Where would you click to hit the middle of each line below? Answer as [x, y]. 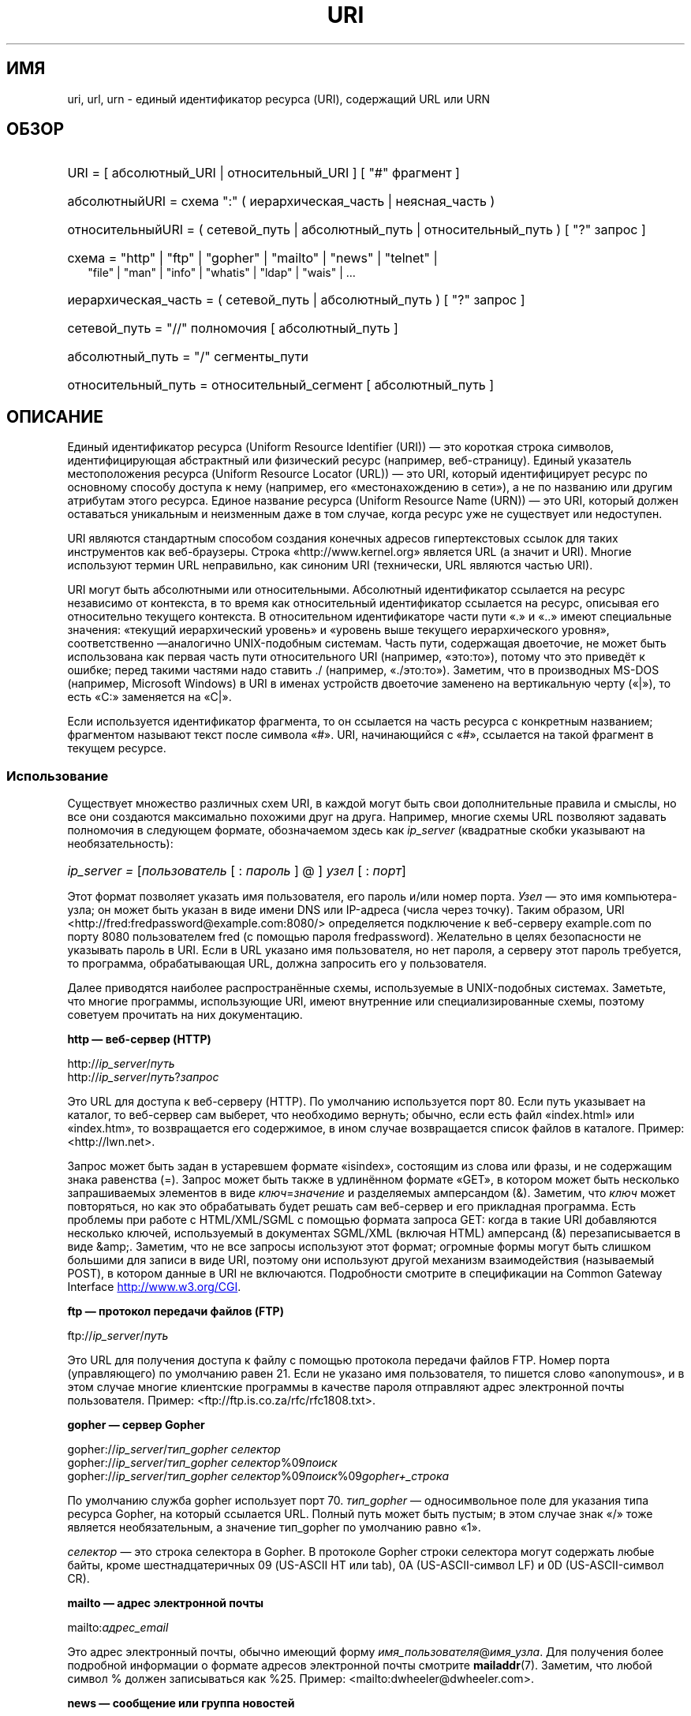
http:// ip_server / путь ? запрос [143, 1077]
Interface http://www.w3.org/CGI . [154, 1287]
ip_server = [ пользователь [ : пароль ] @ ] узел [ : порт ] [237, 871]
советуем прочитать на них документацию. [185, 1015]
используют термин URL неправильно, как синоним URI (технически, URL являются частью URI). [330, 565]
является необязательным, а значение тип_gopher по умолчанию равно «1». [274, 1528]
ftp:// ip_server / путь [118, 1336]
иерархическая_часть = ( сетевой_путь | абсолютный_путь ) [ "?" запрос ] [296, 300]
